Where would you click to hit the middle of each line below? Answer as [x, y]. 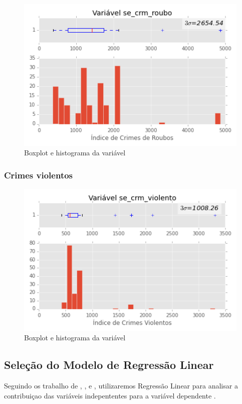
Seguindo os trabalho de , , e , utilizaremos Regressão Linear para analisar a [121, 386]
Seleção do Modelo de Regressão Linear [109, 365]
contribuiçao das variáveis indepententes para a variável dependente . [110, 395]
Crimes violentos [39, 175]
